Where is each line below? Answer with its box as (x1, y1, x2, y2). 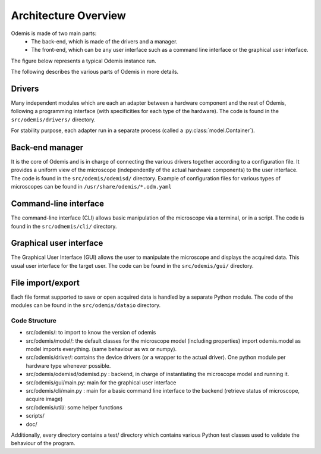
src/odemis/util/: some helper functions (26, 403, 123, 411)
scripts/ (26, 412, 45, 419)
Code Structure (11, 316, 56, 324)
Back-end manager (11, 143, 83, 152)
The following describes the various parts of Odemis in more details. (11, 68, 179, 76)
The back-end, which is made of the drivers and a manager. (31, 37, 178, 45)
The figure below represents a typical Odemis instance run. (11, 57, 157, 64)
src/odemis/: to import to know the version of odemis (26, 329, 156, 336)
